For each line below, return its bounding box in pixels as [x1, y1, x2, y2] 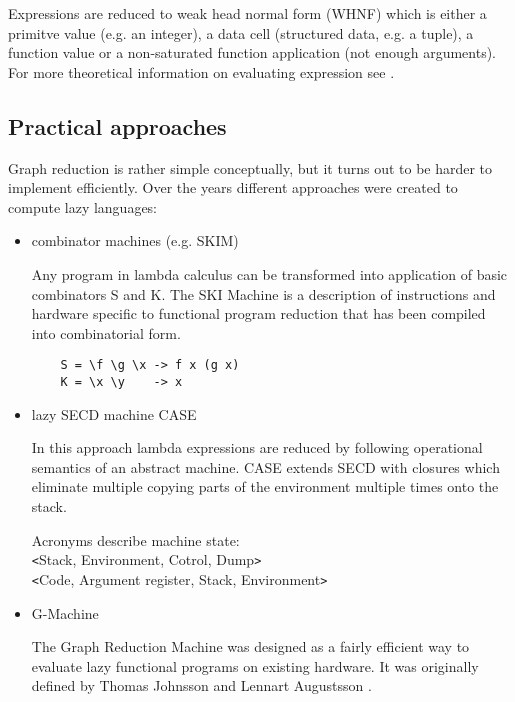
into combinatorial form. [31, 322, 181, 343]
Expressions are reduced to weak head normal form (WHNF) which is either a [8, 3, 487, 23]
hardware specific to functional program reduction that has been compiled [31, 303, 486, 324]
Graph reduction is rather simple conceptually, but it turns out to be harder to [8, 157, 493, 178]
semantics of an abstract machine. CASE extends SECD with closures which [31, 456, 500, 477]
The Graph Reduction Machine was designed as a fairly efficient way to [31, 636, 470, 657]
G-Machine [31, 602, 99, 623]
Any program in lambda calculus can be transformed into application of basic [31, 263, 508, 284]
